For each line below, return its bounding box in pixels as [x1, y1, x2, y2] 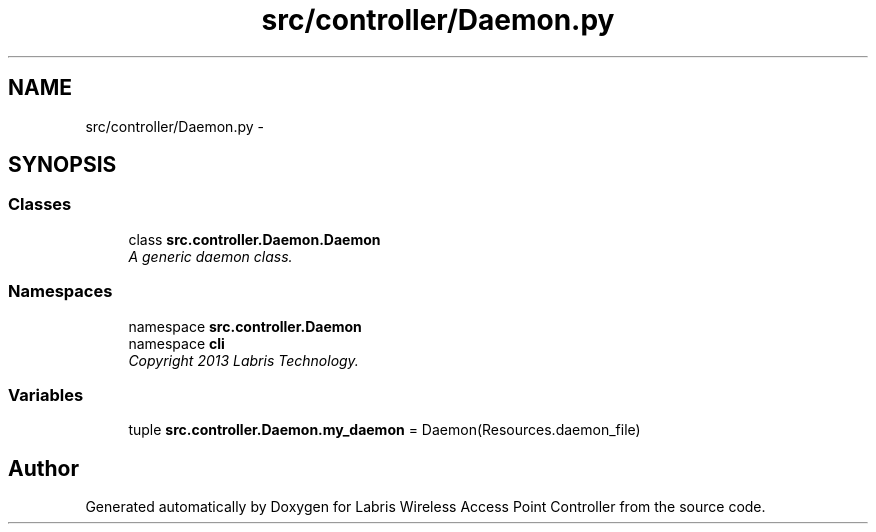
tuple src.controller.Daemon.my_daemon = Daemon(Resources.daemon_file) [128, 421, 641, 439]
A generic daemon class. [128, 247, 293, 265]
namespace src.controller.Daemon [128, 317, 362, 335]
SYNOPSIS [8, 152, 117, 178]
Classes [8, 194, 72, 215]
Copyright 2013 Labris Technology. [128, 351, 359, 369]
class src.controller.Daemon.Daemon [128, 230, 381, 248]
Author [8, 455, 79, 481]
